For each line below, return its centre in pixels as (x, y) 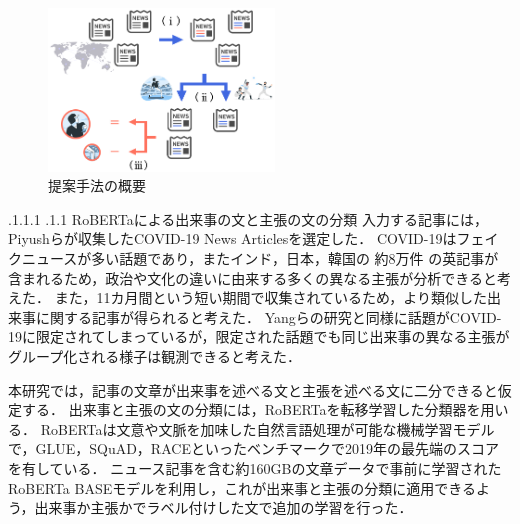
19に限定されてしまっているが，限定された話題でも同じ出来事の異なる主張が (259, 336)
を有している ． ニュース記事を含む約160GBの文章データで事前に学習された (255, 468)
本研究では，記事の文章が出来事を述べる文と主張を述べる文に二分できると (253, 389)
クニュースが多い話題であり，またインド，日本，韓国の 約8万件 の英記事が (253, 258)
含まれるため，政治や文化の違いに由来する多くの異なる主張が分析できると (253, 277)
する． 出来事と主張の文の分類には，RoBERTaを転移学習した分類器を (251, 409)
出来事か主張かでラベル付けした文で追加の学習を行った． (223, 507)
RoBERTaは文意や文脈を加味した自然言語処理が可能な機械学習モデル (267, 428)
